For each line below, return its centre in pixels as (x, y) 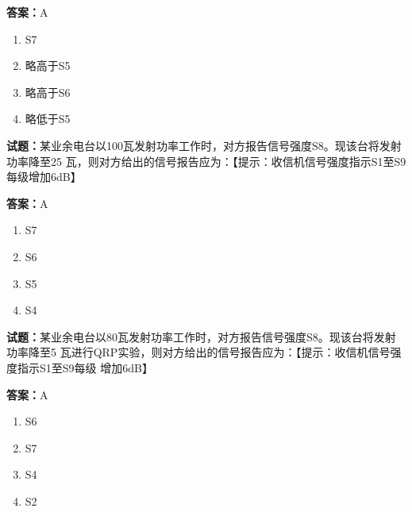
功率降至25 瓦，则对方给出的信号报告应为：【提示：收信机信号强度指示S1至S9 (206, 161)
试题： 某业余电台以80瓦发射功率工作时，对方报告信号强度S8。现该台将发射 (201, 336)
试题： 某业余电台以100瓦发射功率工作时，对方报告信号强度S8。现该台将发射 (204, 145)
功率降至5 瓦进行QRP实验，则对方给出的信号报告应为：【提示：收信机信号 (198, 352)
